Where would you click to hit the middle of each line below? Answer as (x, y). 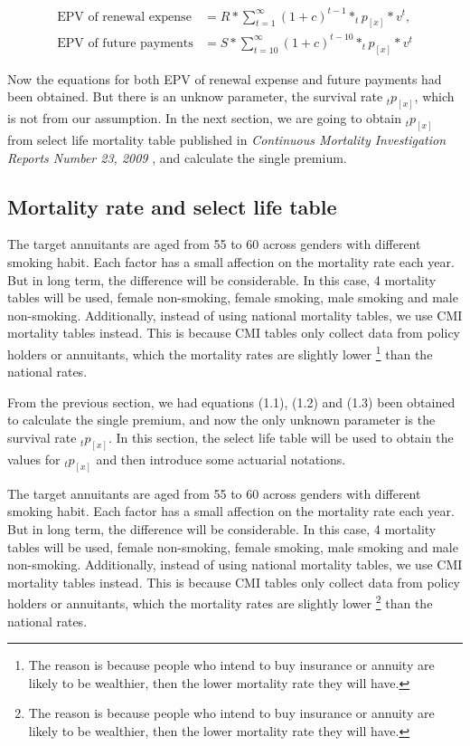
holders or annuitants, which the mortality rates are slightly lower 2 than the (220, 602)
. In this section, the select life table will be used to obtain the (281, 438)
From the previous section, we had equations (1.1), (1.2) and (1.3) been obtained (231, 402)
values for (34, 459)
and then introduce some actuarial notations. (221, 459)
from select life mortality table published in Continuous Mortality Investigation (227, 140)
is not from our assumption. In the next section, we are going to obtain (204, 118)
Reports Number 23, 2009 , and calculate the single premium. (177, 157)
